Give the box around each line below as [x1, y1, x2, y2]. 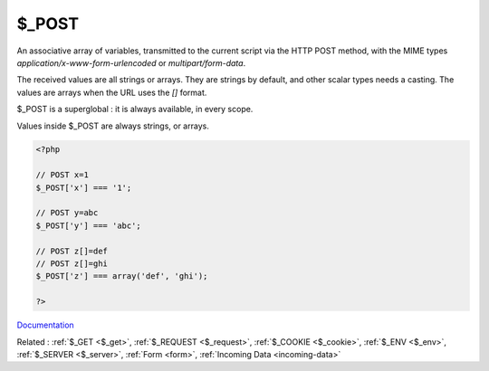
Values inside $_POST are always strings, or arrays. [16, 120, 210, 131]
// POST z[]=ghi [35, 259, 109, 269]
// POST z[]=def [35, 245, 109, 256]
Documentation [16, 319, 74, 330]
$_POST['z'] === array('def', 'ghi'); [35, 271, 208, 281]
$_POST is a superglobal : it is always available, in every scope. [16, 104, 254, 115]
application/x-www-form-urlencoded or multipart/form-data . [16, 57, 246, 68]
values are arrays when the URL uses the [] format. [16, 87, 207, 98]
